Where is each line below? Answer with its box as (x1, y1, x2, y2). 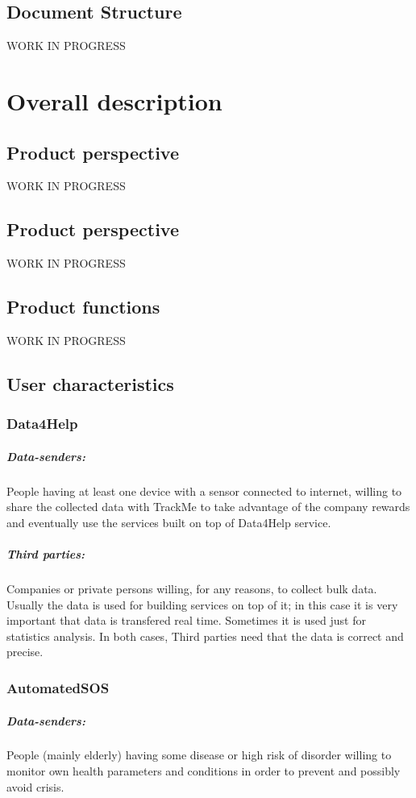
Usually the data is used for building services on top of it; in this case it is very (6, 596, 398, 613)
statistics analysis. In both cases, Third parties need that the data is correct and (6, 627, 404, 644)
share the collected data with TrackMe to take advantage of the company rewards (6, 498, 410, 515)
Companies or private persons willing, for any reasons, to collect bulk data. (6, 580, 377, 597)
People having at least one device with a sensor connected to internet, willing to (6, 482, 402, 499)
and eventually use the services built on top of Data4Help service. (6, 513, 331, 530)
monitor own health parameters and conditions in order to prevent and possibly (6, 763, 401, 779)
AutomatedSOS (6, 677, 110, 697)
